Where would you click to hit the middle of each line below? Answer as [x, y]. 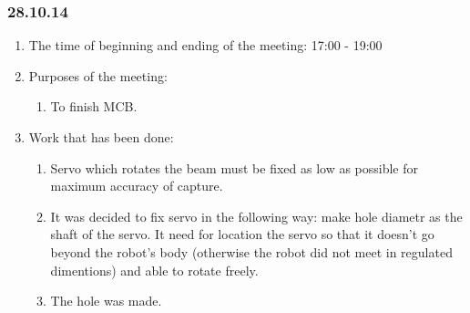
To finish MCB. [94, 106]
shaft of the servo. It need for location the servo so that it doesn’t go [242, 234]
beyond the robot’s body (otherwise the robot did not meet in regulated [251, 251]
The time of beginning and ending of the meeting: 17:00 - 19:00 [205, 45]
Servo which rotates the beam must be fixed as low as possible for [235, 167]
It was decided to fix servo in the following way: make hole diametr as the [256, 216]
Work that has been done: [101, 137]
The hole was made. [106, 301]
